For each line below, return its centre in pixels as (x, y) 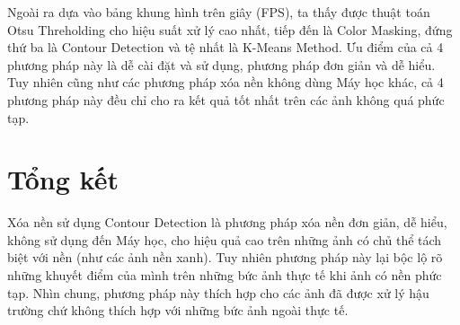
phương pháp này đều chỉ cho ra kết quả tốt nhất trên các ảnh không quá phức (226, 99)
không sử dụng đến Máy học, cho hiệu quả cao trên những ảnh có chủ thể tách (225, 239)
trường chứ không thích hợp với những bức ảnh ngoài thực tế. (178, 310)
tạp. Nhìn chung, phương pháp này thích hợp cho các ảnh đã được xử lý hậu (218, 292)
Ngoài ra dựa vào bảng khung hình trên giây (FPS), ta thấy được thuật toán (219, 12)
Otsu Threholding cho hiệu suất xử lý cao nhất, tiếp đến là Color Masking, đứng (230, 29)
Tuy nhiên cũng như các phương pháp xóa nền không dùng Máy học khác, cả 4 (226, 82)
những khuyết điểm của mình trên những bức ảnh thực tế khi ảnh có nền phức (225, 275)
